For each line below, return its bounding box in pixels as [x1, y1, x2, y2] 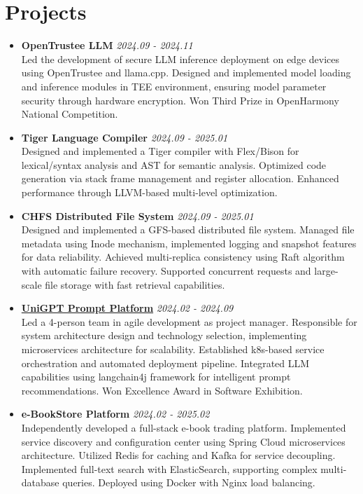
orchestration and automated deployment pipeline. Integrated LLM [21, 355, 310, 370]
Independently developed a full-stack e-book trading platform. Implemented [21, 420, 346, 434]
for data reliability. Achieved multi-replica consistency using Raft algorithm [21, 249, 345, 264]
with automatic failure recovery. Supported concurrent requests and [21, 263, 311, 278]
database [21, 475, 59, 490]
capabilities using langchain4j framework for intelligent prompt [21, 369, 291, 384]
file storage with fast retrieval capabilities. [45, 277, 225, 291]
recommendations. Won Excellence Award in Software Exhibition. [21, 383, 303, 397]
